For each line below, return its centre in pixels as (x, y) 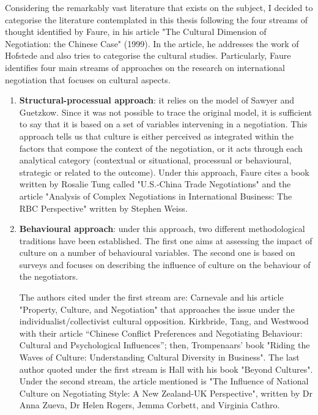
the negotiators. (49, 276)
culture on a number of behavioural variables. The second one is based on (157, 252)
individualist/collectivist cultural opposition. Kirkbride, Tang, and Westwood (164, 321)
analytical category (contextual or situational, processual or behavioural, (155, 160)
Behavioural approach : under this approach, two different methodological (162, 229)
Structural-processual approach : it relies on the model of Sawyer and (157, 100)
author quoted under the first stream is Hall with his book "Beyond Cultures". (166, 369)
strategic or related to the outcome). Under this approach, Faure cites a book (164, 172)
